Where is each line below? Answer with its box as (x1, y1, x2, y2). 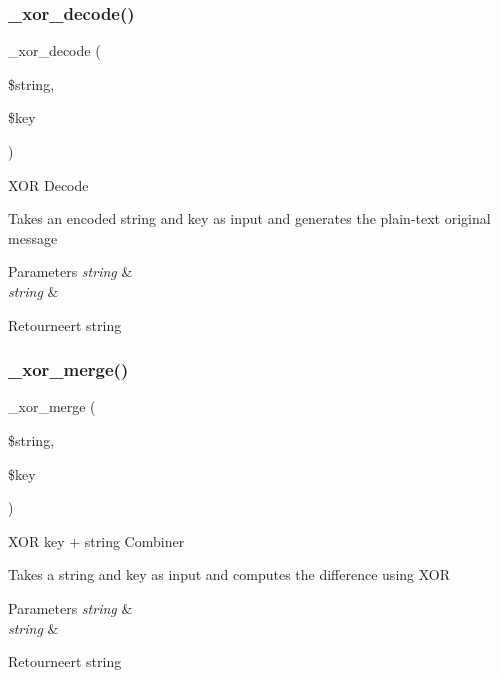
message (8, 227, 58, 248)
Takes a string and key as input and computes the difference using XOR (8, 564, 451, 585)
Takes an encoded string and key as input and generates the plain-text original (8, 208, 491, 229)
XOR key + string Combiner (8, 530, 185, 551)
